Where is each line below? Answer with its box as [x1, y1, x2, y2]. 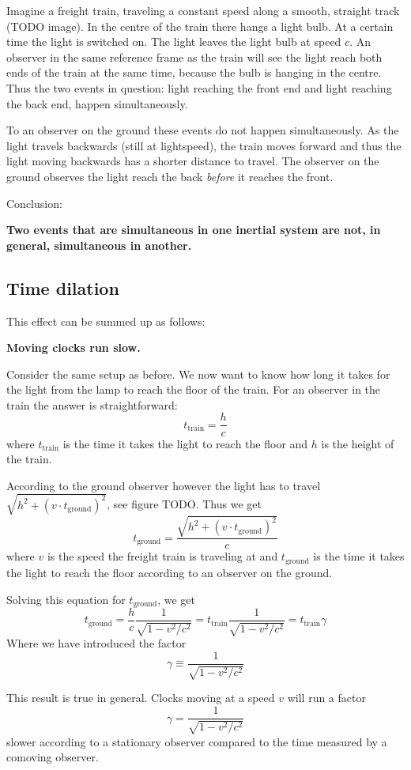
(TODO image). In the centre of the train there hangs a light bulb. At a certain [6, 17, 394, 34]
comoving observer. [6, 749, 99, 765]
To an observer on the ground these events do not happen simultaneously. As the [6, 122, 399, 138]
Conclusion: [6, 194, 62, 211]
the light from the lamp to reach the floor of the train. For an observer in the [6, 381, 381, 398]
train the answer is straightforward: [6, 396, 178, 413]
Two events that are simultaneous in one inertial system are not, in [6, 221, 381, 238]
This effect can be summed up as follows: [6, 312, 205, 329]
